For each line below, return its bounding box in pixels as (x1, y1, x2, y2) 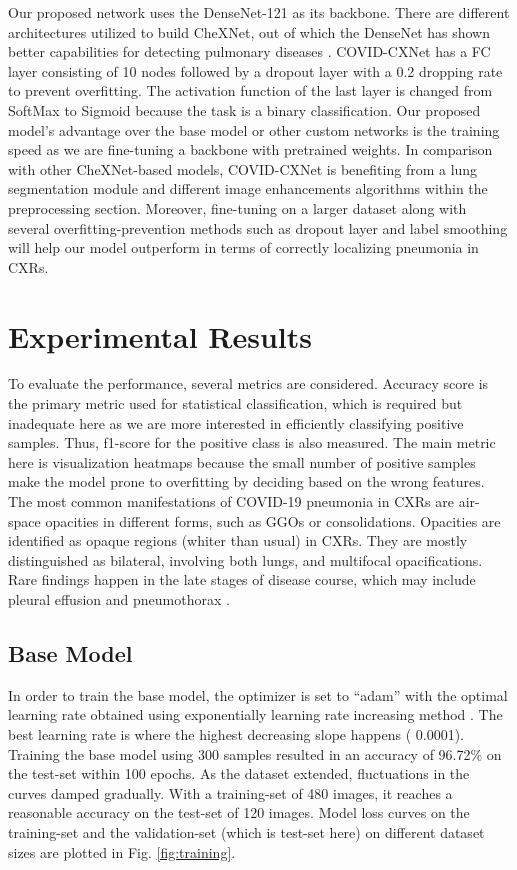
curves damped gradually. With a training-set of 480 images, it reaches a (8, 782, 453, 803)
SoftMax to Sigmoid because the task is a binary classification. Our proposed (8, 99, 481, 120)
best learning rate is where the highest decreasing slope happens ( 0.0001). (8, 723, 464, 744)
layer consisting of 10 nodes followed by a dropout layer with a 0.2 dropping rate (8, 60, 503, 81)
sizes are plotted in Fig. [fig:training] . (8, 841, 236, 862)
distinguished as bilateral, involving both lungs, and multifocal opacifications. (8, 549, 483, 570)
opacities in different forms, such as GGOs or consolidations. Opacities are (45, 510, 501, 531)
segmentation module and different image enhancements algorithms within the (8, 178, 488, 199)
